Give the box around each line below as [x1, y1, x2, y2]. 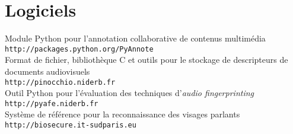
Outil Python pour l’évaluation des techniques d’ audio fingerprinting [5, 87, 254, 99]
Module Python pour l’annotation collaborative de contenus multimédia [5, 32, 266, 44]
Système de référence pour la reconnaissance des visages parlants [5, 108, 240, 120]
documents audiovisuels [5, 65, 90, 77]
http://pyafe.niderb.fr [5, 99, 98, 108]
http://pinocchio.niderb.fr [5, 78, 116, 87]
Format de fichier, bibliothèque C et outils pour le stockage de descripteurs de [5, 53, 288, 66]
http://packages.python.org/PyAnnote [5, 44, 154, 53]
